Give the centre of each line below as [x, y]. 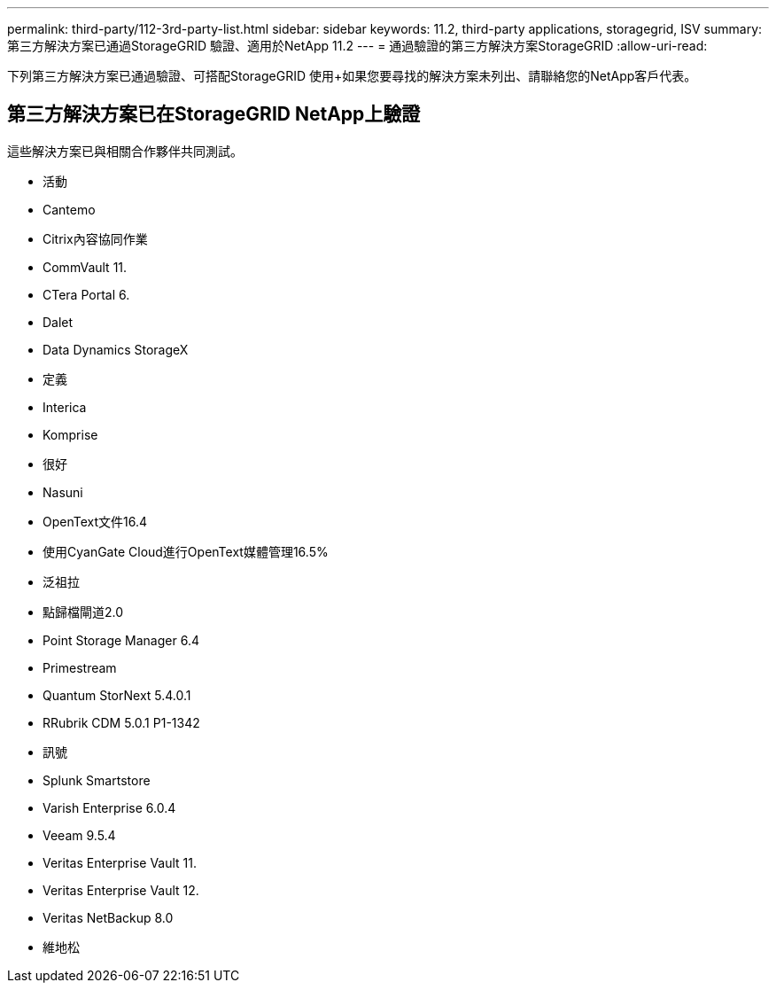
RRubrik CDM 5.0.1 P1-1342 [121, 722]
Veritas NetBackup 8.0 [108, 917]
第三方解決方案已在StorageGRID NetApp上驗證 [214, 114]
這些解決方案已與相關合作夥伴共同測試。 [125, 151]
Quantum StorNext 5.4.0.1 [117, 695]
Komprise [70, 434]
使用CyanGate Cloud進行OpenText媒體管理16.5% [186, 551]
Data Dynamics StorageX [116, 349]
